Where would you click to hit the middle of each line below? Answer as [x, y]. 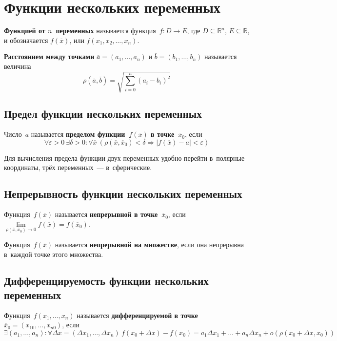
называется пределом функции [78, 134]
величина [18, 66]
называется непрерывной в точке [106, 214]
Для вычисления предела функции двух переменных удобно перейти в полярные [124, 158]
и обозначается [26, 40]
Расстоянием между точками [49, 56]
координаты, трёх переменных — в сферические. [78, 167]
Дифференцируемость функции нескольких [106, 280]
